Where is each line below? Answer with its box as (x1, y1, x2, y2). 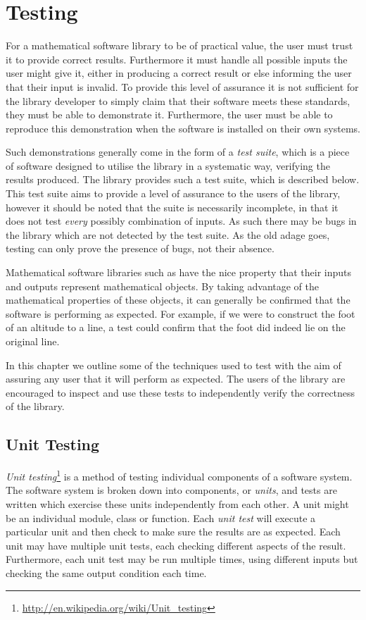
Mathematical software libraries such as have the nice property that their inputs (6, 265, 352, 280)
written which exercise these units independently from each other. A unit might (6, 497, 349, 512)
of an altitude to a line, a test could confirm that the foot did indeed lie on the (6, 320, 346, 335)
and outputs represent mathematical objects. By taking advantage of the (6, 278, 320, 293)
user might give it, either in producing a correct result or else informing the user (6, 66, 352, 80)
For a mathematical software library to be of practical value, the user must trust (6, 38, 353, 53)
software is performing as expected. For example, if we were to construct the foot (6, 306, 355, 321)
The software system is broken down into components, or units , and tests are (6, 483, 337, 497)
